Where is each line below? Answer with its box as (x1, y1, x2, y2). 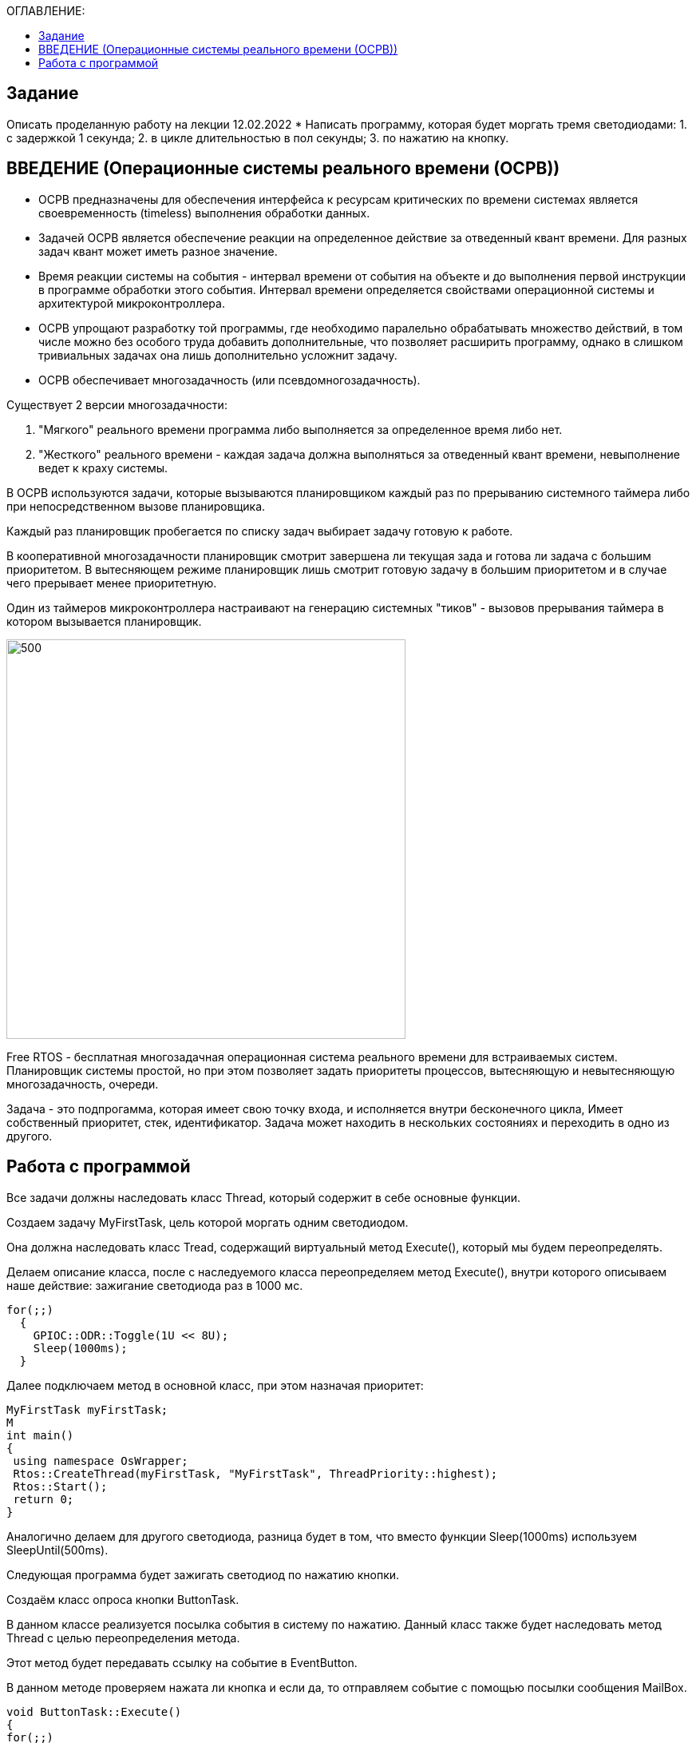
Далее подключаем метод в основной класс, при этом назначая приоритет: (6, 1378, 424, 1392)
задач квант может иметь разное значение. (38, 244, 278, 258)
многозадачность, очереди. (6, 1076, 159, 1091)
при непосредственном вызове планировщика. (6, 499, 266, 513)
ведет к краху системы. (38, 460, 168, 475)
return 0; (13, 1492, 74, 1506)
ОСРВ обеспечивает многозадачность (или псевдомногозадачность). (38, 372, 421, 387)
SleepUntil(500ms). (6, 1542, 109, 1557)
